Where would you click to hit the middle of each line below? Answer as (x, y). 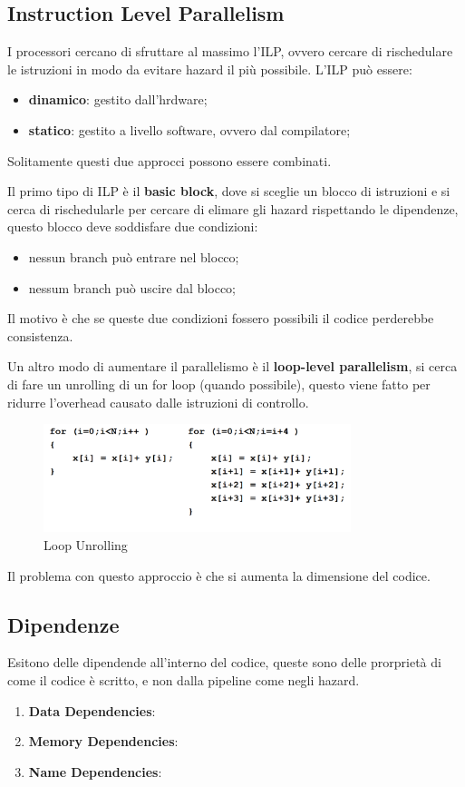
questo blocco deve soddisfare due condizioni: (133, 226)
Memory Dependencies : (103, 741)
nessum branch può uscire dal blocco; (132, 287)
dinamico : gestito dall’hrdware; (118, 99)
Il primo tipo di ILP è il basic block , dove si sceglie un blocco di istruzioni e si (229, 191)
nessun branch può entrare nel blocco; (134, 256)
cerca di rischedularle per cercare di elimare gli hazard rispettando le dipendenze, (233, 208)
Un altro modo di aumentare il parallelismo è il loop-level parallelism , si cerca (232, 366)
